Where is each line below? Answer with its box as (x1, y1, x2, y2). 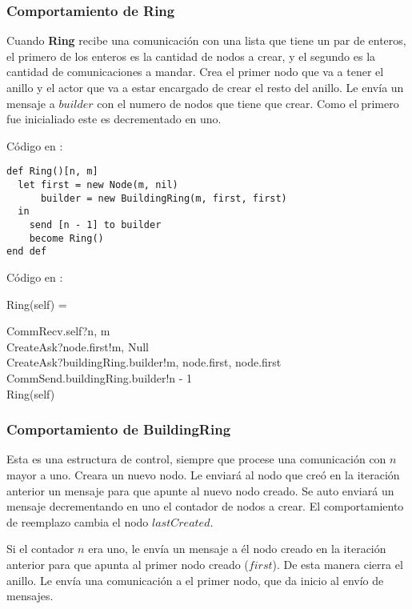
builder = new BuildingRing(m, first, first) (40, 192, 287, 204)
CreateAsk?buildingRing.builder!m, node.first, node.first (6, 354, 282, 371)
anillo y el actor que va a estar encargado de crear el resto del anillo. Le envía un (6, 79, 404, 95)
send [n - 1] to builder (29, 219, 162, 230)
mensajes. (6, 587, 54, 604)
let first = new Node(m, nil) (18, 179, 178, 191)
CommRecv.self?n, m (6, 323, 110, 339)
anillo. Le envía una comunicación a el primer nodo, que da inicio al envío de (6, 571, 384, 588)
